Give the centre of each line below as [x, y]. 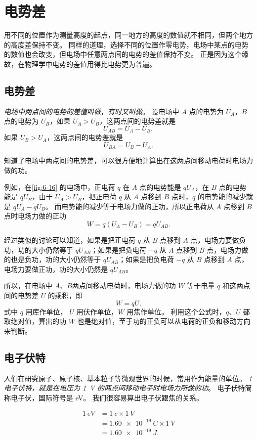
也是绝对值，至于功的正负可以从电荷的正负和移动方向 [164, 321]
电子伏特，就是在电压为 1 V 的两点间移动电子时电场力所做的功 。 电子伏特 [125, 388]
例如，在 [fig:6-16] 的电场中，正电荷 [60, 187]
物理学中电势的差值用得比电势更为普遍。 [90, 64]
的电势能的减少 [222, 197]
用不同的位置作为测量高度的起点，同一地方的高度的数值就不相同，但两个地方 [128, 35]
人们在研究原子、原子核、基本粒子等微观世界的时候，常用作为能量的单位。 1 [128, 378]
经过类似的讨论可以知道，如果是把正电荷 [70, 240]
